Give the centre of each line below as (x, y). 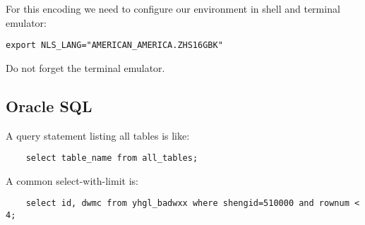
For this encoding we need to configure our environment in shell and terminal (173, 8)
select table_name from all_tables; (112, 158)
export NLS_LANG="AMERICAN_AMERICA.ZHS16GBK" (114, 45)
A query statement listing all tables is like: (98, 135)
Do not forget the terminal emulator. (85, 67)
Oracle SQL (49, 105)
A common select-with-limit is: (72, 180)
